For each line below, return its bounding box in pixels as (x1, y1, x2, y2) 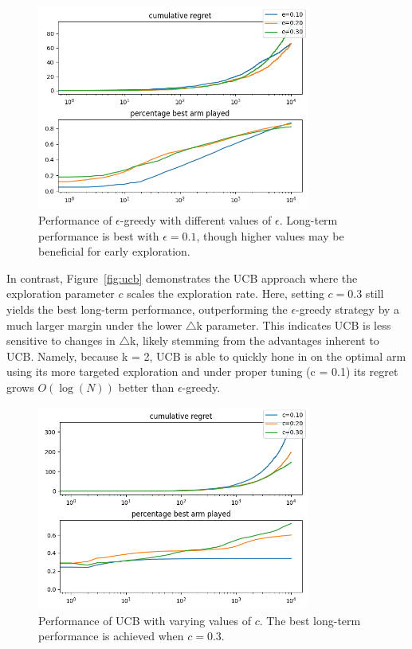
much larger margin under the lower (6, 316, 182, 333)
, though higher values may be (196, 227, 344, 244)
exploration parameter (6, 285, 115, 302)
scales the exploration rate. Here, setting (127, 285, 324, 302)
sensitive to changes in (6, 332, 116, 349)
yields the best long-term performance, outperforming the (6, 300, 288, 317)
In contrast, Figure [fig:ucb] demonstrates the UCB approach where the (6, 269, 358, 286)
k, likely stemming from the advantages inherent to (129, 332, 379, 349)
